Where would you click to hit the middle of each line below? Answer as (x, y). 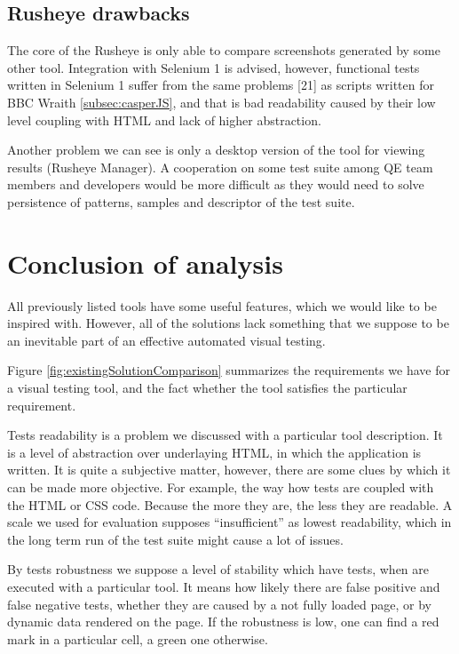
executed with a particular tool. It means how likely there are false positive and (224, 586)
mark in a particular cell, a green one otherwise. (138, 638)
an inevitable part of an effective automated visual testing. (166, 340)
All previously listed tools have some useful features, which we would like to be (222, 305)
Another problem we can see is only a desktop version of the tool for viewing (216, 150)
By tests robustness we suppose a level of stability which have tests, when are (218, 569)
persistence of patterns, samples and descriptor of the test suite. (181, 201)
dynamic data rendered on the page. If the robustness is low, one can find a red (223, 622)
